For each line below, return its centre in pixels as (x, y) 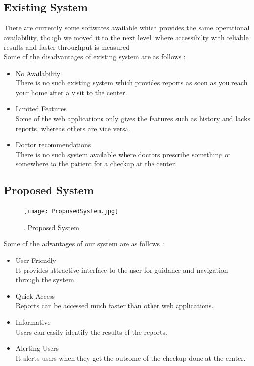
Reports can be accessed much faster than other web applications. (114, 305)
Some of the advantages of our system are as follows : (84, 244)
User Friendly (36, 260)
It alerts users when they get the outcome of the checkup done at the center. (130, 357)
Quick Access (35, 296)
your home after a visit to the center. (71, 92)
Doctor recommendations (53, 144)
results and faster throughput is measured (67, 47)
